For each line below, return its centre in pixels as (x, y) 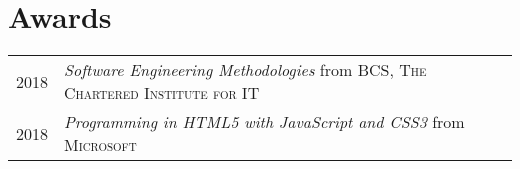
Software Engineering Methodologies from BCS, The (245, 70)
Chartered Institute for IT (162, 93)
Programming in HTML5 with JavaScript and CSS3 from (264, 122)
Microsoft (100, 145)
